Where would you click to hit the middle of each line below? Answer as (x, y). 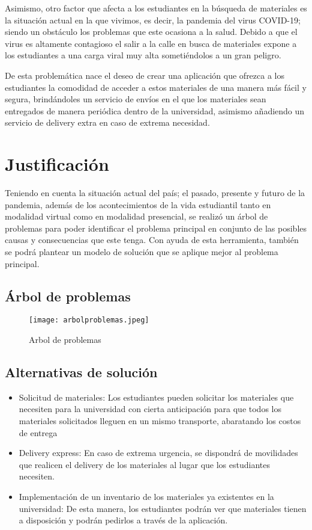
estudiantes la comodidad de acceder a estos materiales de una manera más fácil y (156, 87)
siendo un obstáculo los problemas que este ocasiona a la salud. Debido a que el (151, 32)
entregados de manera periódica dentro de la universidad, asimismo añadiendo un (155, 110)
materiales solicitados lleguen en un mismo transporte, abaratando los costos (160, 421)
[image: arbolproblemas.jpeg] (89, 320)
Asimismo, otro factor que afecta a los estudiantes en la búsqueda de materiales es (156, 8)
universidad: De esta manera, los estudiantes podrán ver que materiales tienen (163, 508)
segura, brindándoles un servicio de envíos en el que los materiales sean (136, 99)
